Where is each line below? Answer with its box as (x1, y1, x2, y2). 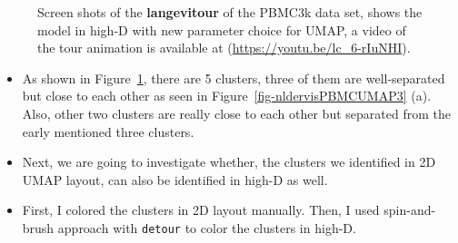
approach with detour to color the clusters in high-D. (57, 218, 356, 237)
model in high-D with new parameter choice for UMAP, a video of (37, 20, 406, 39)
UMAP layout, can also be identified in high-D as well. (22, 170, 328, 189)
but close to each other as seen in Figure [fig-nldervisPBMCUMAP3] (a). (22, 86, 432, 105)
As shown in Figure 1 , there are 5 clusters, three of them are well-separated (22, 68, 445, 87)
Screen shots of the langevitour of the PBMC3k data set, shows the (37, 3, 423, 21)
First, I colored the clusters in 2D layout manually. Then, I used (22, 200, 380, 219)
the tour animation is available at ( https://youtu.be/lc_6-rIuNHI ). (37, 38, 411, 57)
